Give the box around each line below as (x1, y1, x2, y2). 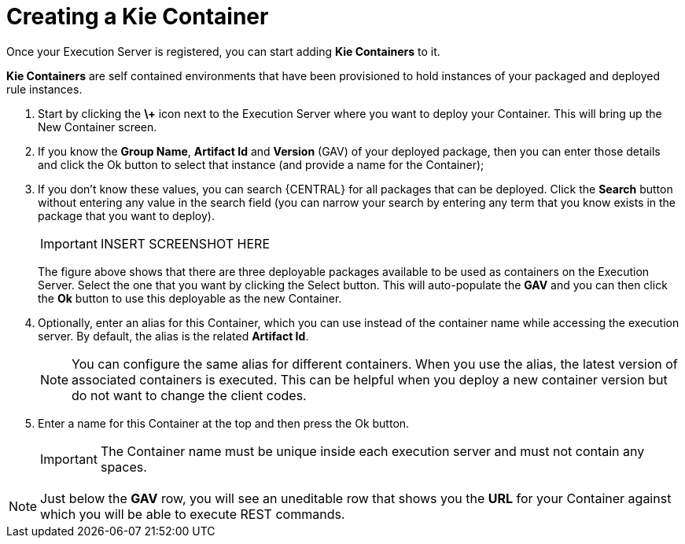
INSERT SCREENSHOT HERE (100, 235, 271, 252)
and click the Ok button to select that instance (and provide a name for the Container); (38, 157, 484, 171)
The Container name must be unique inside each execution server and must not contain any (100, 443, 645, 459)
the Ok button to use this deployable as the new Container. (38, 291, 342, 305)
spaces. (100, 458, 147, 475)
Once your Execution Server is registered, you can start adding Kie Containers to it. (6, 44, 440, 58)
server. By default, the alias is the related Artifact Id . (38, 329, 309, 343)
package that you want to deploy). (38, 208, 215, 222)
